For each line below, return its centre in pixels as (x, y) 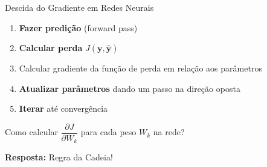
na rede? (169, 132)
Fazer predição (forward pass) (78, 27)
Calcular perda (51, 48)
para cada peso (108, 132)
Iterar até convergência (63, 108)
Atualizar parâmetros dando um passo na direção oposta (130, 88)
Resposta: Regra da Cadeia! (59, 157)
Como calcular (31, 132)
